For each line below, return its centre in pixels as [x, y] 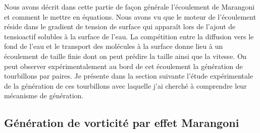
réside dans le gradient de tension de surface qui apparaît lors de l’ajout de [120, 26]
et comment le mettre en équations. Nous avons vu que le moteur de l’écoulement [130, 16]
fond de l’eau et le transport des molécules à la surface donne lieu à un [114, 46]
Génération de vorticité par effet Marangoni [122, 123]
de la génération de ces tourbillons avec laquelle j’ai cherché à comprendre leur [125, 85]
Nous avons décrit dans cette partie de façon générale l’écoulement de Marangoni [129, 7]
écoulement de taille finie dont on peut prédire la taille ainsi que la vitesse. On [125, 56]
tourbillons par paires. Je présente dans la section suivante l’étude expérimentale [129, 76]
